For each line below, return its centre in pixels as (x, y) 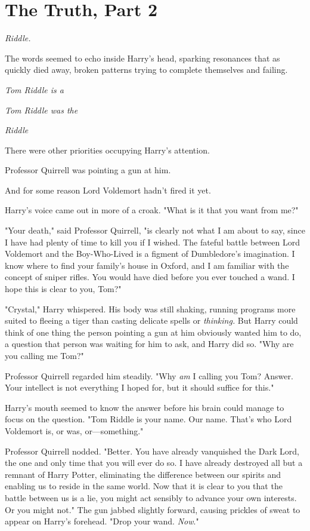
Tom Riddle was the (41, 110)
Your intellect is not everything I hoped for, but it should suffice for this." (139, 387)
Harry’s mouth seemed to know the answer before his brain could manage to (145, 407)
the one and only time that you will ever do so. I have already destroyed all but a (154, 463)
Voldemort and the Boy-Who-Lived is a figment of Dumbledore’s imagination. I (150, 254)
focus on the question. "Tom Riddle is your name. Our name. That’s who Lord (148, 419)
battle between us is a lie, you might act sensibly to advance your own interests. (151, 497)
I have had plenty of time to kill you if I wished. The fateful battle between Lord (152, 242)
